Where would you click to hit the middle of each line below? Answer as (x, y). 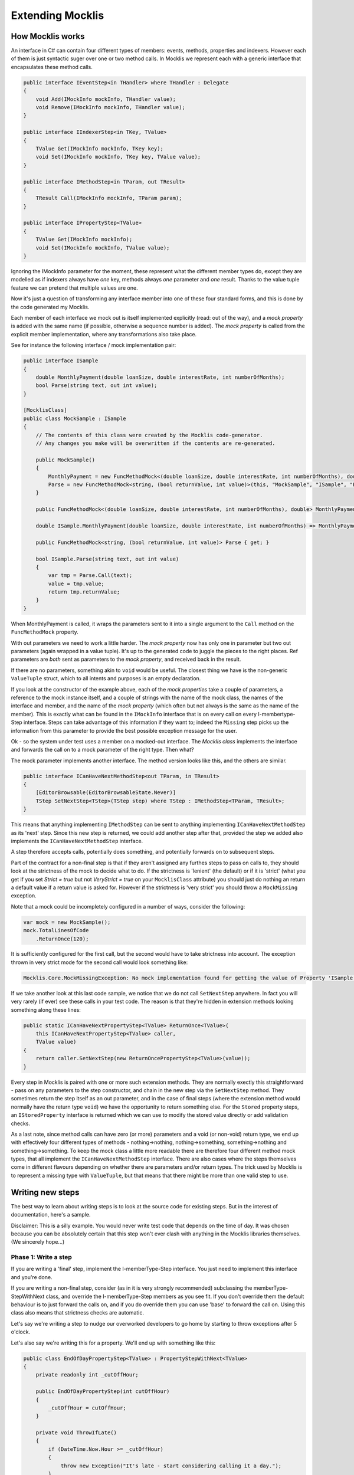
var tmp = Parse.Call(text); (90, 576)
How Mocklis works (48, 36)
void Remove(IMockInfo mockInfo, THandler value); (110, 107)
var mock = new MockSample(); (67, 922)
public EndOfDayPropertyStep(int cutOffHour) (103, 1392)
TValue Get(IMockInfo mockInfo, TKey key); (99, 148)
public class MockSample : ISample (75, 418)
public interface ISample (61, 361)
